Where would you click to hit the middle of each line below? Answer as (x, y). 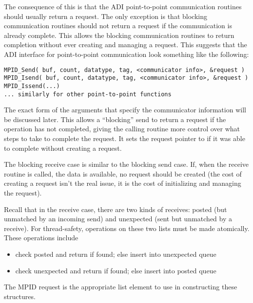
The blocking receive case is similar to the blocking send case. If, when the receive (126, 164)
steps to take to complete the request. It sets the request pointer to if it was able (125, 138)
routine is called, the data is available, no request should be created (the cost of (123, 173)
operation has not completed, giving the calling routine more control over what (122, 129)
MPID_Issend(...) (32, 86)
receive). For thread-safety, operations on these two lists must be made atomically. (127, 228)
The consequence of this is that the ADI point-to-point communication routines (123, 6)
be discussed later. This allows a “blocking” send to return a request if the (115, 119)
